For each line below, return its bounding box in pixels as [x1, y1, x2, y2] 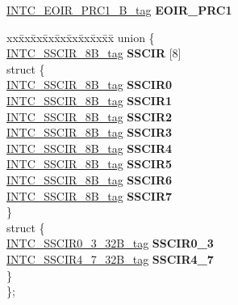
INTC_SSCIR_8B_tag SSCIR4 [6, 139, 173, 156]
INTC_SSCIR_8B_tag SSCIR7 [6, 187, 173, 204]
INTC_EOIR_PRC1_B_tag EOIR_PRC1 [6, 2, 232, 18]
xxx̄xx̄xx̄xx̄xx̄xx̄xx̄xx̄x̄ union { [6, 28, 155, 45]
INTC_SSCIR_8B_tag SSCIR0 [6, 76, 173, 93]
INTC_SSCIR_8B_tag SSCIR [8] [6, 44, 182, 61]
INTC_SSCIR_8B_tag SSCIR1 [6, 91, 173, 108]
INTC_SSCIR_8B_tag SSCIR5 [6, 155, 173, 172]
